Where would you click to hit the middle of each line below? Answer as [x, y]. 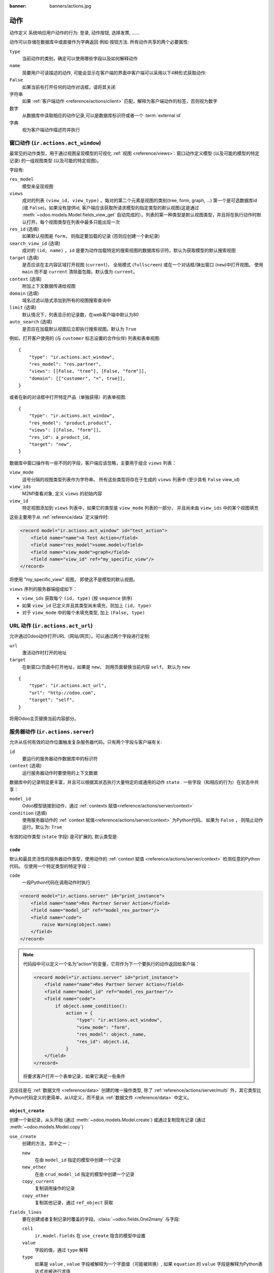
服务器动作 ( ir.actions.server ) [52, 732]
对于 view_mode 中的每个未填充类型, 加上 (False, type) [84, 612]
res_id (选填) [24, 229]
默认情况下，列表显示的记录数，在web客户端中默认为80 [80, 314]
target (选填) [24, 258]
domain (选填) [24, 293]
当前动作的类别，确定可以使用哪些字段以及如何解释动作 [80, 59]
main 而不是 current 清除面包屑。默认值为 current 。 [80, 272]
